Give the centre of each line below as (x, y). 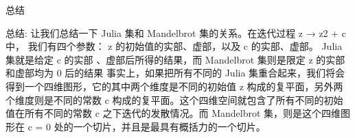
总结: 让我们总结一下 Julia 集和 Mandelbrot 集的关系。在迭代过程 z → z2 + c (176, 32)
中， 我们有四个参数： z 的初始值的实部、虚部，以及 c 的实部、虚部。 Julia (174, 46)
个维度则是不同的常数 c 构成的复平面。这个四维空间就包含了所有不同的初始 (174, 99)
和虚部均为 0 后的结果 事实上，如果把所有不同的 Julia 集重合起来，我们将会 (175, 73)
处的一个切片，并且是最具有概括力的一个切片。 (160, 126)
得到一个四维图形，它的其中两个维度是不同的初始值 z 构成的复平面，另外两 (174, 86)
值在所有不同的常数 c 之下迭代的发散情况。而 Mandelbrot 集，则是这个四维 (173, 113)
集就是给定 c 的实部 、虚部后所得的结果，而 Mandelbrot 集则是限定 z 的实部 (175, 59)
